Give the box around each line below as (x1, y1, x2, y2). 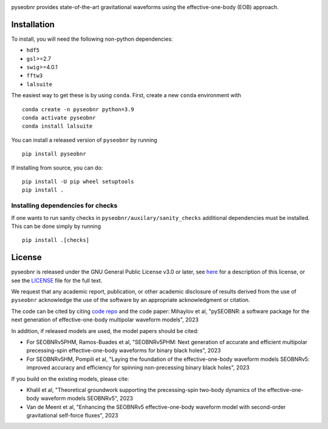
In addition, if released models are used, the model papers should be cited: (11, 327, 199, 334)
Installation (11, 19, 55, 30)
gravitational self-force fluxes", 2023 (26, 412, 118, 419)
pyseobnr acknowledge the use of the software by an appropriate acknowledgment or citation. (11, 297, 250, 304)
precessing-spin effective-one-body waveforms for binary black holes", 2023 (26, 347, 221, 354)
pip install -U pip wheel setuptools (22, 178, 135, 185)
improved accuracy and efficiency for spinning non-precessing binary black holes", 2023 (26, 364, 250, 371)
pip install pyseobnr (22, 151, 86, 157)
